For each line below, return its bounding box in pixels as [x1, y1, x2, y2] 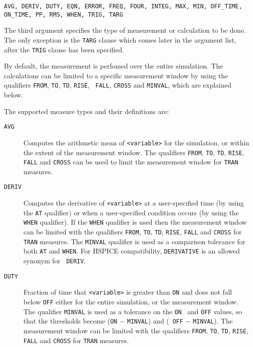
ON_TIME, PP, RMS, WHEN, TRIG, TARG [4, 11, 123, 18]
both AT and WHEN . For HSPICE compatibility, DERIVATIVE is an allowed [23, 246, 240, 256]
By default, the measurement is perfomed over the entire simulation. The [4, 61, 223, 71]
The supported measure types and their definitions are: [4, 106, 169, 116]
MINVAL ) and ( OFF [127, 316, 184, 326]
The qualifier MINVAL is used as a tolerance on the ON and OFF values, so [23, 306, 242, 316]
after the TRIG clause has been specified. [4, 44, 124, 54]
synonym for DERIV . [23, 255, 86, 266]
